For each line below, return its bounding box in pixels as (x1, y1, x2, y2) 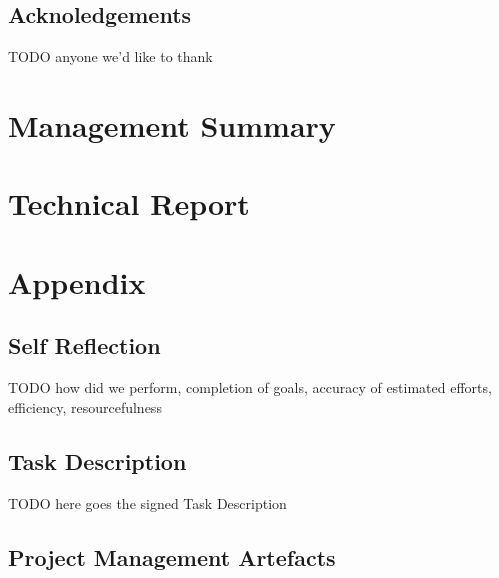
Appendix (8, 261, 146, 302)
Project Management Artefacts (8, 541, 336, 572)
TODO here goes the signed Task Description (8, 492, 287, 513)
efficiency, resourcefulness (8, 396, 162, 417)
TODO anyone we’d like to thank (8, 46, 213, 67)
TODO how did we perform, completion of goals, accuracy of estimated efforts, (8, 377, 492, 398)
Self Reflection (8, 330, 161, 361)
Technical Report (8, 183, 250, 224)
